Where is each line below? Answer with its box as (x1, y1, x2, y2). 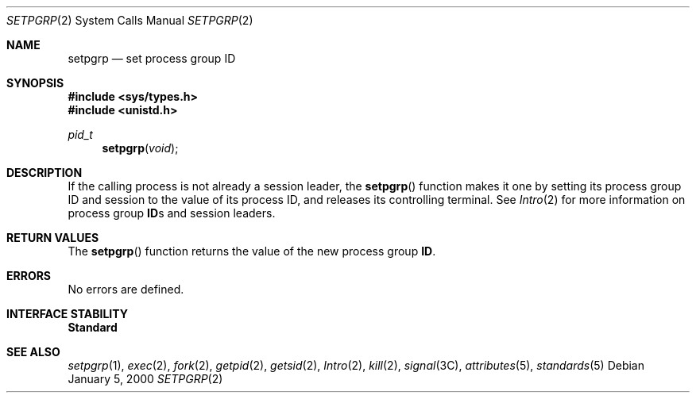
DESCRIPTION (6, 166, 83, 179)
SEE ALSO (6, 345, 60, 359)
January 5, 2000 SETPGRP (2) (68, 372, 223, 386)
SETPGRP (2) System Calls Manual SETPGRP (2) (6, 13, 253, 27)
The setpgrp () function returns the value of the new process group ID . (68, 244, 436, 258)
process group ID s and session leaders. (68, 206, 276, 220)
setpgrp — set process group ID (68, 52, 236, 65)
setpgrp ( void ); (102, 141, 179, 155)
